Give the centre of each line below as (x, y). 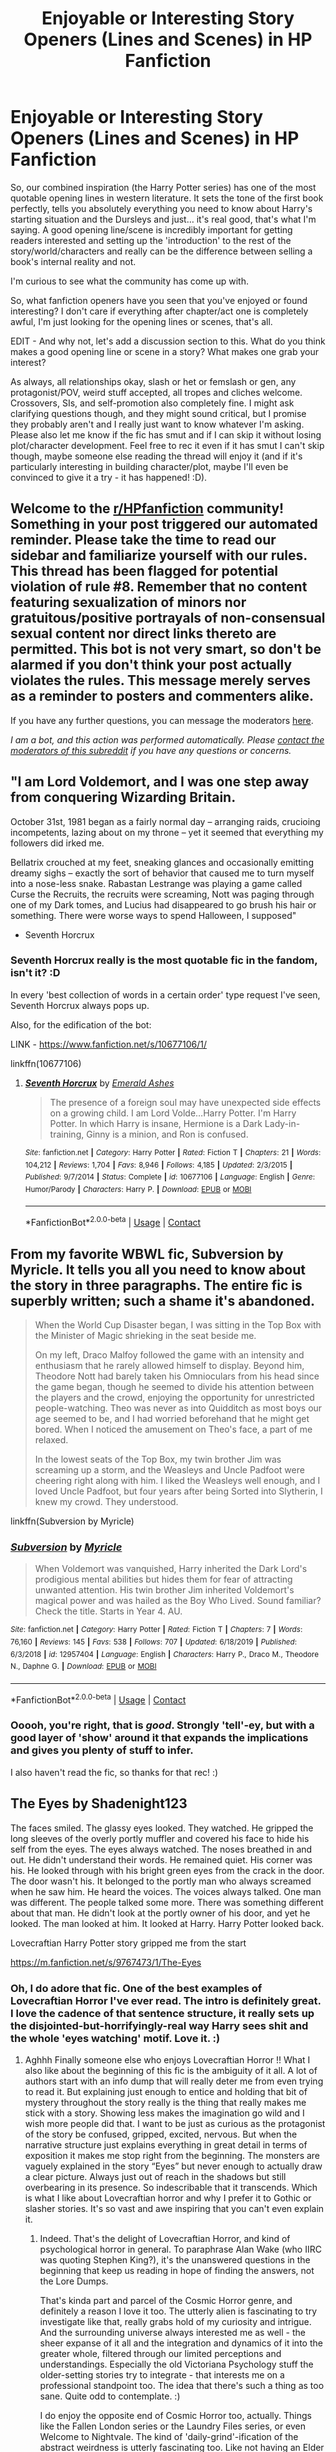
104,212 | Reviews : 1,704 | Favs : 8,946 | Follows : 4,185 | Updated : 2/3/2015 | (158, 1165)
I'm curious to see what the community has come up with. (130, 281)
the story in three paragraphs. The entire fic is (156, 1285)
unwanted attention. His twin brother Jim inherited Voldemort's (164, 1590)
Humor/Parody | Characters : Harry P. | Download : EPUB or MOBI (138, 1189)
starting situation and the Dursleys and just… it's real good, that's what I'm (163, 219)
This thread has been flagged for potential (144, 571)
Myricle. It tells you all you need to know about (158, 1269)
